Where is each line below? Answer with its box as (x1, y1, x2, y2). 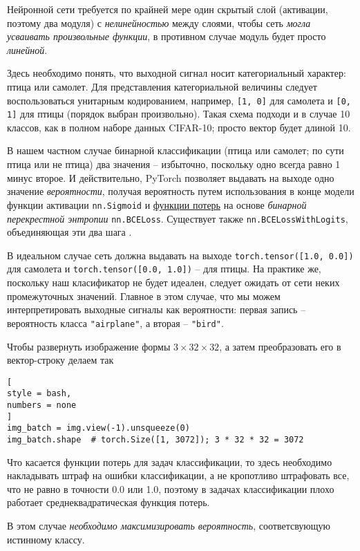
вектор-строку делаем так (7, 353, 114, 367)
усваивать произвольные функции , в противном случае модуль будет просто (7, 29, 326, 44)
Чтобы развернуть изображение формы (7, 339, 171, 353)
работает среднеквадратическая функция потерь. (7, 495, 210, 510)
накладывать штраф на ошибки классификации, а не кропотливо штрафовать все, (7, 468, 350, 483)
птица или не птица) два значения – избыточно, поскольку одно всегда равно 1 (7, 157, 341, 171)
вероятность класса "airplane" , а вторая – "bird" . (7, 315, 224, 330)
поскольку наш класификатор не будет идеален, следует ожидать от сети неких (7, 275, 340, 290)
